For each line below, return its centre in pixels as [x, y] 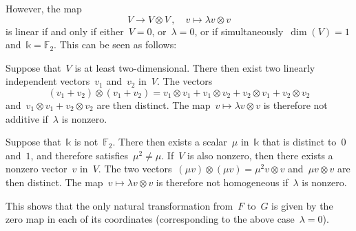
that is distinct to [299, 142]
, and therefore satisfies [80, 155]
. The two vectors [135, 169]
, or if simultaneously [239, 31]
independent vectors [48, 81]
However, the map [44, 8]
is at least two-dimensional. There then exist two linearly [195, 67]
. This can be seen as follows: [115, 44]
